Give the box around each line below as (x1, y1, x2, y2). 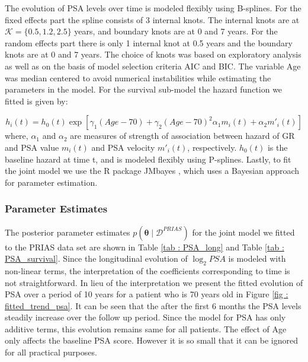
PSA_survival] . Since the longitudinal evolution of (5, 252, 188, 265)
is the (267, 141, 288, 153)
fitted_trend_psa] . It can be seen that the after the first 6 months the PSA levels (5, 299, 301, 312)
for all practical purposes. (5, 346, 97, 358)
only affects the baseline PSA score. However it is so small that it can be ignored (5, 334, 298, 347)
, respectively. (187, 141, 237, 153)
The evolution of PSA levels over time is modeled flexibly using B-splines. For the (5, 2, 301, 14)
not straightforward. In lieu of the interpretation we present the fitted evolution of (5, 276, 303, 288)
